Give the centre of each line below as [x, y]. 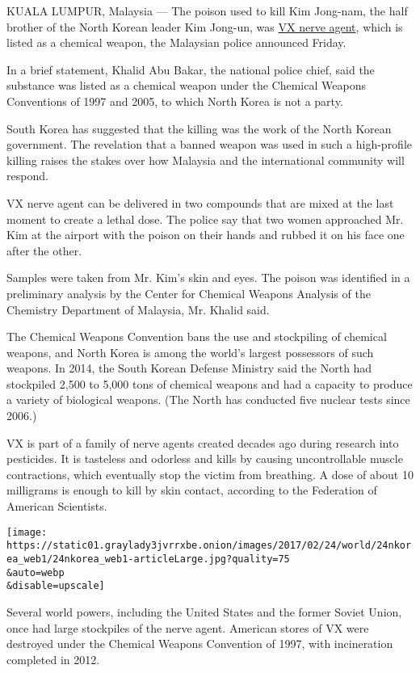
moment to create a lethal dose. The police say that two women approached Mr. [205, 219]
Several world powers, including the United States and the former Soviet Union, [204, 611]
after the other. [44, 250]
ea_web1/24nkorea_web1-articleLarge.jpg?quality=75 [148, 559]
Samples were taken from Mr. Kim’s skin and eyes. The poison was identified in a [208, 278]
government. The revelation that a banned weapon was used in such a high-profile [210, 144]
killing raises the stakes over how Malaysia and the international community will [206, 160]
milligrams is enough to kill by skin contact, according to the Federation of [192, 490]
